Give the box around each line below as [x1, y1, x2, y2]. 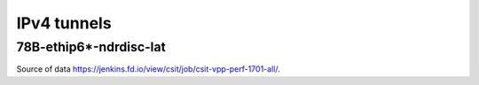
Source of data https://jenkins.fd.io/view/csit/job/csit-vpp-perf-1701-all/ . [16, 64, 280, 74]
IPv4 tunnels [16, 13, 112, 33]
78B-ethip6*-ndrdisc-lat [16, 39, 166, 55]
